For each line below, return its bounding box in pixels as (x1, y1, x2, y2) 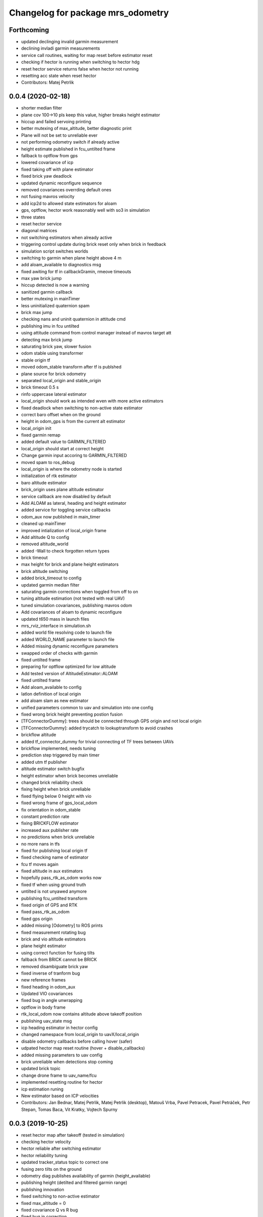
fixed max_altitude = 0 (21, 1200, 66, 1206)
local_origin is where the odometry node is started (21, 466, 122, 472)
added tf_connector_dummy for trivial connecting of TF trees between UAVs (21, 738, 174, 744)
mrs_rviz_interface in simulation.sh (21, 623, 91, 628)
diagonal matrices (21, 228, 57, 234)
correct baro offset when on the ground (21, 411, 101, 417)
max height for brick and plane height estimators (21, 561, 119, 567)
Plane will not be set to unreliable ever (21, 132, 98, 138)
